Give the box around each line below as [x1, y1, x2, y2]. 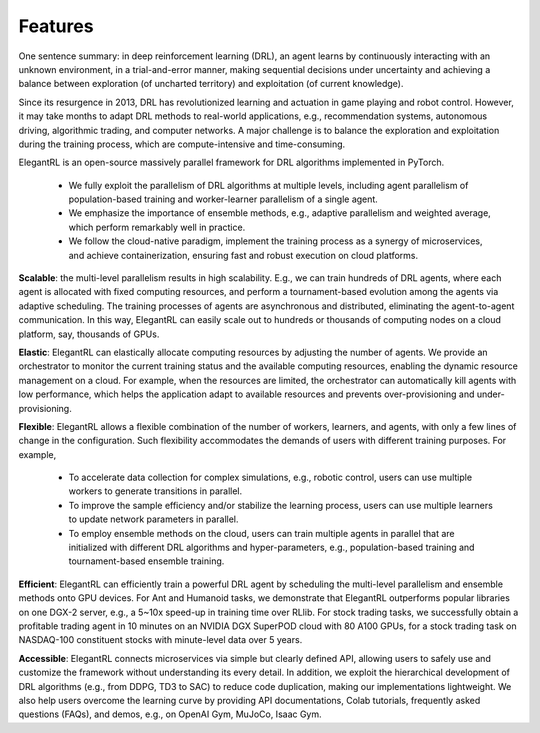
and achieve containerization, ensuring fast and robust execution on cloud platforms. [68, 249, 419, 261]
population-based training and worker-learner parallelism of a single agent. [68, 193, 379, 205]
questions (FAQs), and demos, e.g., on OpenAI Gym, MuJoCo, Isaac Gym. [18, 708, 322, 720]
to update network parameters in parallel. [68, 513, 239, 525]
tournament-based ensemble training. [68, 555, 225, 567]
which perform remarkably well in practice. [68, 221, 246, 233]
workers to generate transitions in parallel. [68, 485, 243, 497]
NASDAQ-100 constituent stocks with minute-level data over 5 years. [18, 634, 303, 646]
